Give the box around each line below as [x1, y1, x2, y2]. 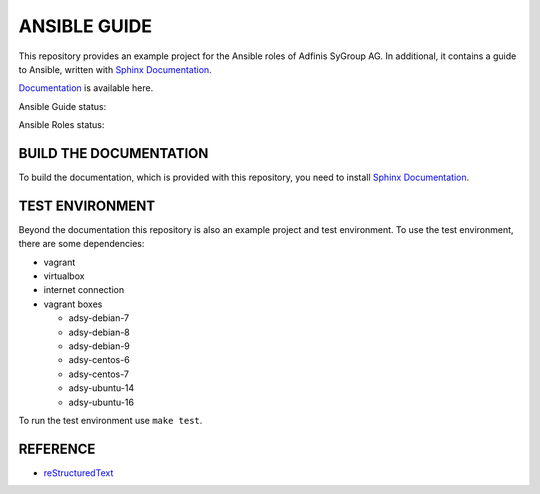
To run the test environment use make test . [18, 415, 203, 426]
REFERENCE [18, 440, 96, 457]
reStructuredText [43, 466, 114, 479]
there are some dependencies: [18, 238, 145, 250]
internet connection [43, 284, 125, 296]
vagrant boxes [43, 298, 103, 310]
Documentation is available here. [18, 82, 154, 94]
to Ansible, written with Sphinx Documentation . [18, 63, 212, 75]
